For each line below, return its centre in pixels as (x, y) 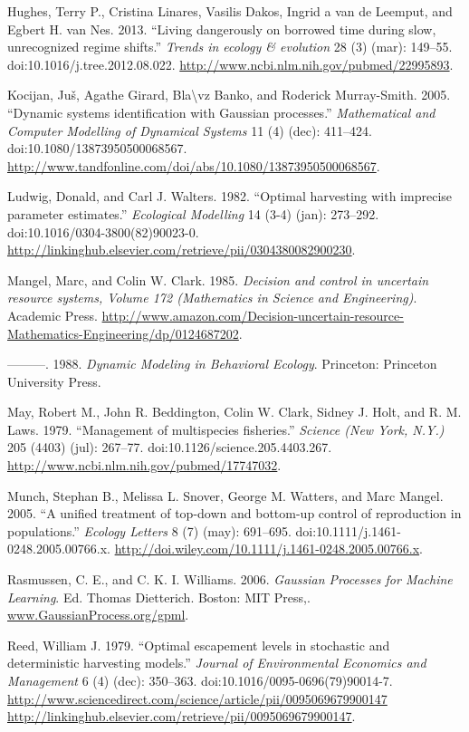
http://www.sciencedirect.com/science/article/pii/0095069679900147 (197, 698)
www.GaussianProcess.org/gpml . (98, 615)
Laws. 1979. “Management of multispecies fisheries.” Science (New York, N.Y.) (226, 429)
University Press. (54, 381)
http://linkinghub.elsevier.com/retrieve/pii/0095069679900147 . (182, 716)
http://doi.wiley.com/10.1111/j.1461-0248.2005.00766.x (267, 549)
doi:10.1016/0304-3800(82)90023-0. (103, 231)
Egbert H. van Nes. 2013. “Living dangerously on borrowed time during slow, (222, 29)
